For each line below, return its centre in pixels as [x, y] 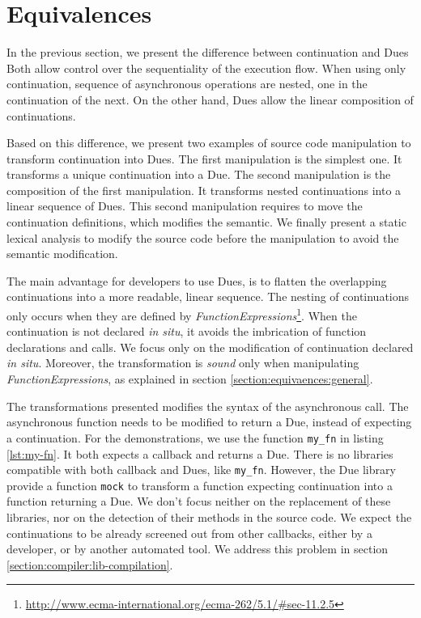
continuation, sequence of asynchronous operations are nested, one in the [187, 84]
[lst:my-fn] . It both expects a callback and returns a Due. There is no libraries [200, 453]
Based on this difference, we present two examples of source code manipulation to [209, 143]
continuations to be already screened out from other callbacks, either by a [189, 533]
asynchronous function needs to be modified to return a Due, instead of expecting [209, 422]
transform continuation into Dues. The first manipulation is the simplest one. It [204, 158]
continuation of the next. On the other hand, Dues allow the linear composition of [210, 99]
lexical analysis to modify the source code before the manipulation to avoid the [203, 237]
